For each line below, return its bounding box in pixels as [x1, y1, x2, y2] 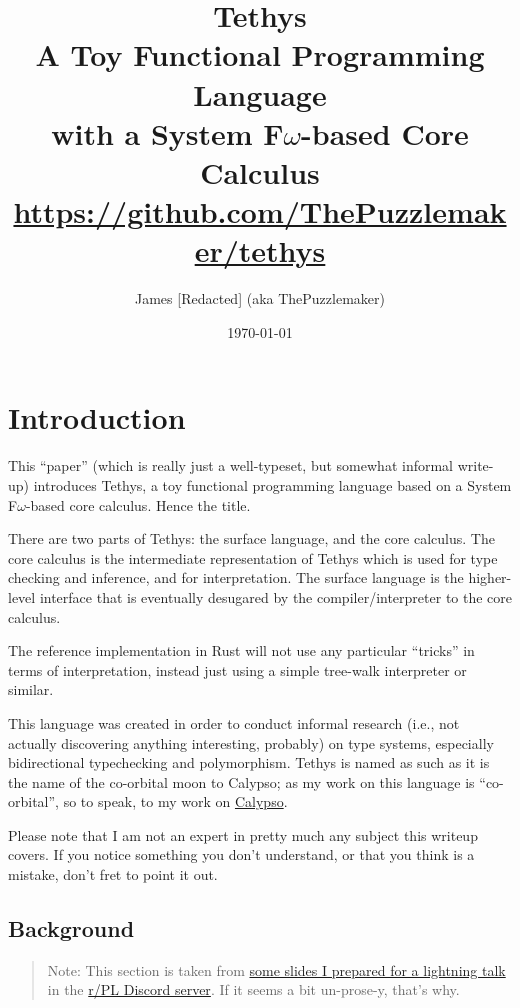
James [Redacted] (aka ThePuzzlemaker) [135, 288, 385, 309]
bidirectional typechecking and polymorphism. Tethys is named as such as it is [8, 752, 490, 773]
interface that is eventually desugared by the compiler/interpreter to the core [39, 586, 513, 607]
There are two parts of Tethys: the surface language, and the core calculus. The [8, 528, 495, 549]
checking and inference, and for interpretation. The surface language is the [8, 567, 464, 588]
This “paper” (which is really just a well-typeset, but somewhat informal [8, 455, 453, 476]
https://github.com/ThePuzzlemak [13, 191, 507, 232]
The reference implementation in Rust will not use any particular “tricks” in [8, 640, 475, 661]
